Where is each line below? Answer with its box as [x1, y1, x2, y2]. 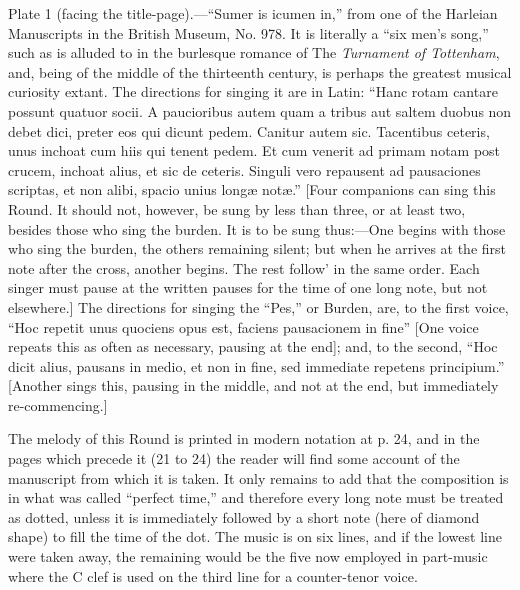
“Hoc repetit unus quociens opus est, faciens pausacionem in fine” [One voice [8, 316, 479, 337]
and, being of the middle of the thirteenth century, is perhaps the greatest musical [8, 61, 512, 82]
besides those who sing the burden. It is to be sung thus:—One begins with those [8, 218, 506, 239]
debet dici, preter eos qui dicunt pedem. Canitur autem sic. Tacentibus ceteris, [8, 120, 490, 141]
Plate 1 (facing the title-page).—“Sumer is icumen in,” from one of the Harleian [8, 3, 498, 23]
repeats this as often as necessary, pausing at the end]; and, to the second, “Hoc [8, 336, 498, 357]
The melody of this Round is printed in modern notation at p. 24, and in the [8, 428, 480, 449]
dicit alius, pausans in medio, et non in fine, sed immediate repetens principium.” [8, 355, 505, 376]
